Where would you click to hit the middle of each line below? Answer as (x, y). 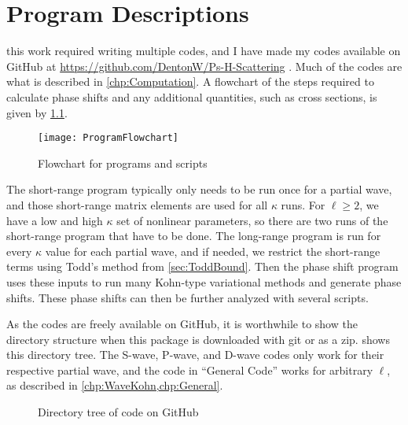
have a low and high (55, 220)
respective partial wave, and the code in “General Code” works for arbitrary (190, 370)
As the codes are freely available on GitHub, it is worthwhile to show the (182, 324)
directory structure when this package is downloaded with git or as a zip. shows (198, 339)
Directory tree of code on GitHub (118, 412)
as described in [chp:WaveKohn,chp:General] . (115, 385)
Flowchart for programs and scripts (123, 163)
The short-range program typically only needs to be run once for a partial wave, (199, 189)
